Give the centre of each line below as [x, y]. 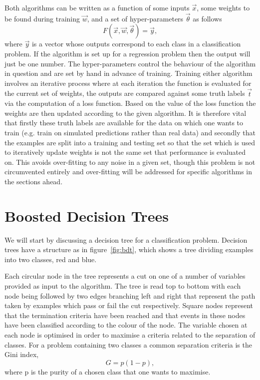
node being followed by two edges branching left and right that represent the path [130, 295]
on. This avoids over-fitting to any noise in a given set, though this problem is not [130, 162]
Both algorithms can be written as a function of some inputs [97, 7]
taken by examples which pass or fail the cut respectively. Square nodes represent [129, 305]
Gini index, [22, 354]
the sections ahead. [34, 181]
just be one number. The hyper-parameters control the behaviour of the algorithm [130, 63]
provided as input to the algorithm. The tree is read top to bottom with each [123, 286]
